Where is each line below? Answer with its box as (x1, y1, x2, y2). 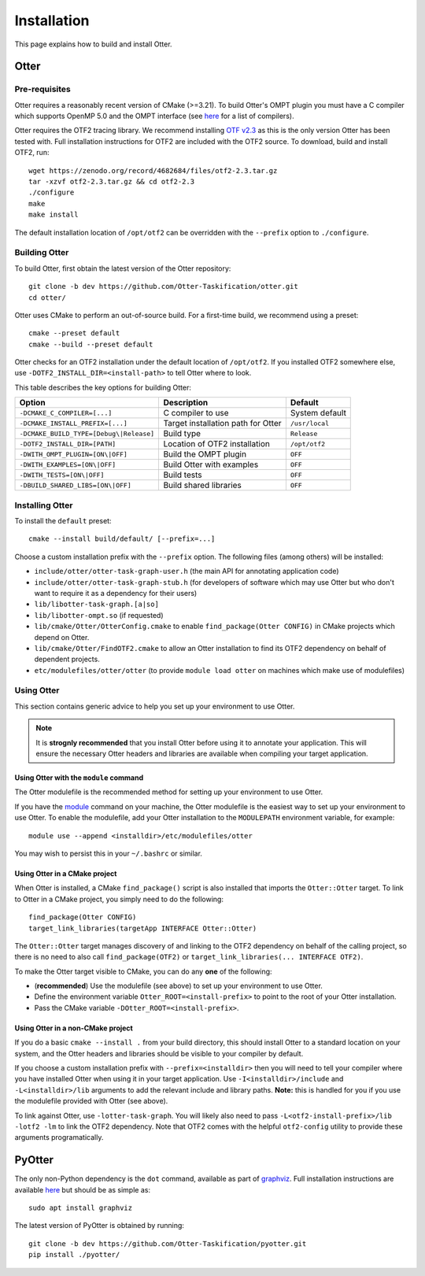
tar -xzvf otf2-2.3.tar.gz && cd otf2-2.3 (28, 177, 195, 187)
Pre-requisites (14, 83, 71, 94)
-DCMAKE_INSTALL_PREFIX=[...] (19, 419, 128, 427)
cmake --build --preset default (28, 339, 153, 349)
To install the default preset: (14, 516, 112, 526)
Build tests (163, 469, 202, 480)
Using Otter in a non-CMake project (14, 1023, 133, 1033)
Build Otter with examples (163, 459, 259, 470)
